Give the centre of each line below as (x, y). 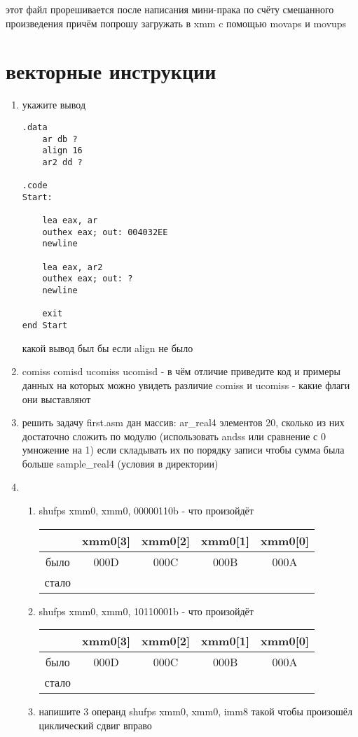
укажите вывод (54, 105)
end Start (45, 326)
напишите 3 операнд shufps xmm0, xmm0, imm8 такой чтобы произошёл (195, 711)
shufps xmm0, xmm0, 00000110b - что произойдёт (146, 511)
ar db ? (60, 139)
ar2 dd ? (62, 162)
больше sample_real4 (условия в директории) (120, 463)
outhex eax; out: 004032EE (105, 232)
